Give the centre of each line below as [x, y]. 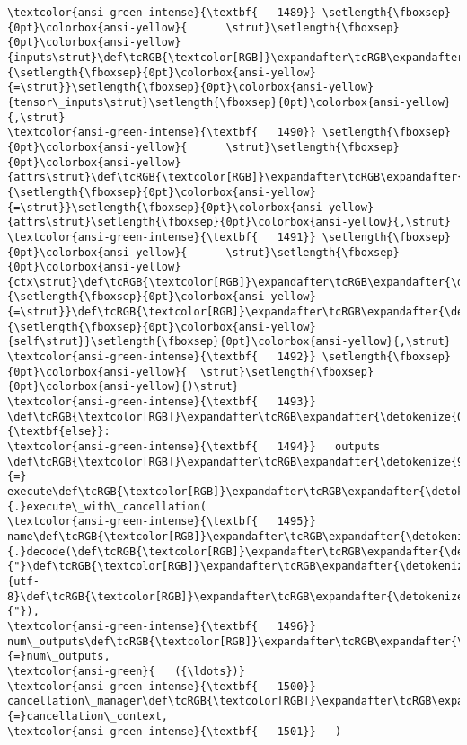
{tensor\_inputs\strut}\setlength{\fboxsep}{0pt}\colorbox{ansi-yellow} [229, 102]
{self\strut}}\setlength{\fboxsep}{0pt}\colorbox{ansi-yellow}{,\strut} [229, 342]
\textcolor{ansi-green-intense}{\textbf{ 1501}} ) [175, 731]
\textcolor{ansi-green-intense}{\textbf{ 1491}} [162, 237]
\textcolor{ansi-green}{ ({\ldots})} [126, 671]
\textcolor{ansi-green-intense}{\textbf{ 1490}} [162, 133]
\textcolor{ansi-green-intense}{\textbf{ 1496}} [162, 626]
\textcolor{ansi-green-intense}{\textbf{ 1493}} [162, 402]
